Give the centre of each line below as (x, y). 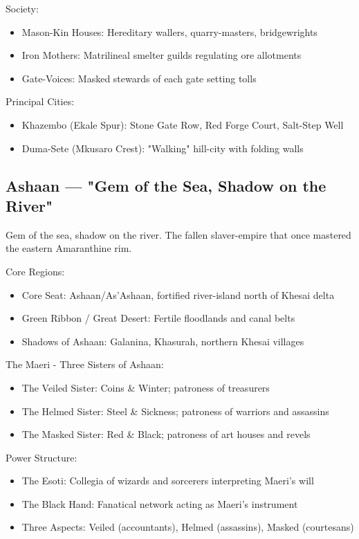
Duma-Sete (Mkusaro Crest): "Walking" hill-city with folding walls (163, 148)
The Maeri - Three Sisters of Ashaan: (85, 364)
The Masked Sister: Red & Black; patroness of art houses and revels (166, 434)
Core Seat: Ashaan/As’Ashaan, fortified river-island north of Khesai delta (178, 294)
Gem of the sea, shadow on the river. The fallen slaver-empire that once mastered (178, 234)
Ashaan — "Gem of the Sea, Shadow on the (166, 185)
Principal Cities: (40, 101)
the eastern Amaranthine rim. (69, 248)
